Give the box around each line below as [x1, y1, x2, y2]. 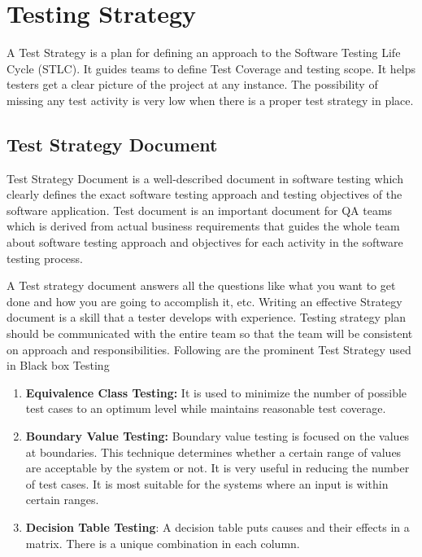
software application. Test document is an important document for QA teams [7, 201, 393, 218]
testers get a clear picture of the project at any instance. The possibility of [7, 76, 378, 93]
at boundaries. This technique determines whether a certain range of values [25, 443, 402, 460]
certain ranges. [25, 491, 99, 508]
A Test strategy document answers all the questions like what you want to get [7, 277, 396, 294]
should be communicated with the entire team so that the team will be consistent [7, 325, 413, 342]
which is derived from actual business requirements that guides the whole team [7, 217, 400, 235]
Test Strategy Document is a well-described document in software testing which [7, 169, 403, 186]
